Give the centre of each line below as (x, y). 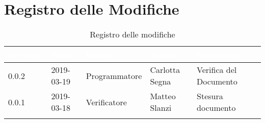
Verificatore (106, 102)
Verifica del (217, 70)
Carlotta (165, 70)
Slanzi (161, 108)
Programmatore (114, 75)
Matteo (163, 96)
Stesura (210, 96)
